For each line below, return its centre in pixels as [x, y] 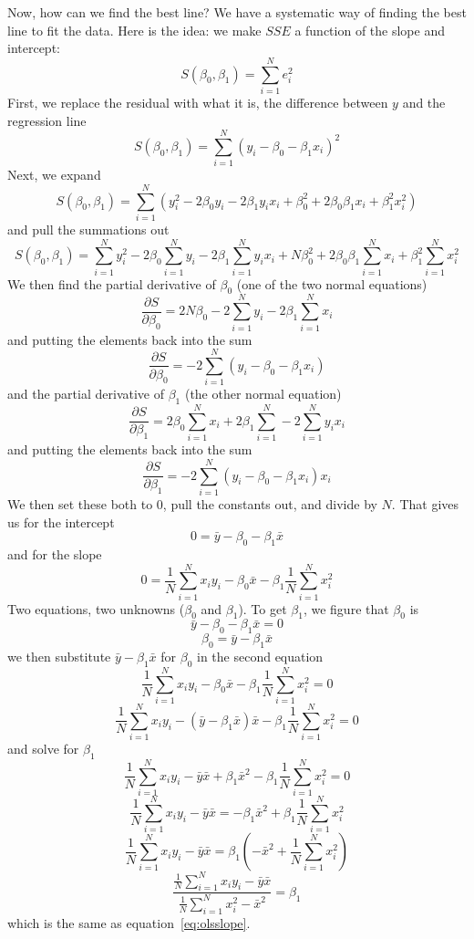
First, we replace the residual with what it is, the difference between [198, 102]
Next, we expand [54, 175]
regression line [47, 120]
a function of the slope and [370, 30]
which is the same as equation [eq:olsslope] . [129, 922]
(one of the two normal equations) [332, 283]
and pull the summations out [88, 229]
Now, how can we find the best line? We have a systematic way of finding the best [237, 12]
